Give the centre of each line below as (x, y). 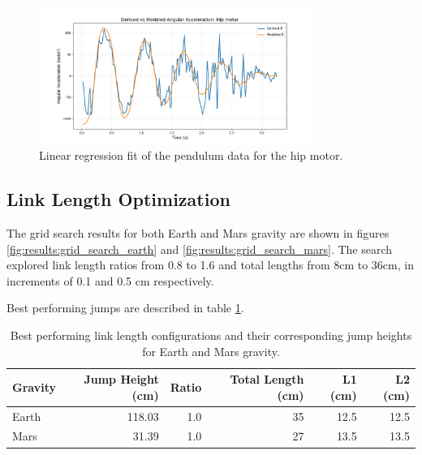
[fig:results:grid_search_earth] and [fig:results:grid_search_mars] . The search (200, 249)
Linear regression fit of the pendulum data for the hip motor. (191, 155)
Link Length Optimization (118, 199)
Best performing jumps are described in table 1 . (125, 308)
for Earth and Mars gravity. (211, 351)
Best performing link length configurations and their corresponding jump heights (211, 335)
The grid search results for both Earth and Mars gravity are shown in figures (198, 232)
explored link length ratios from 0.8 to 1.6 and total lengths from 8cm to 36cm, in (210, 265)
